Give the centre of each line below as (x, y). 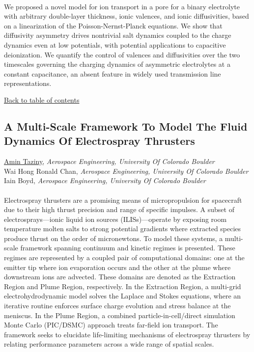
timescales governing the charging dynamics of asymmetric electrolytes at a (117, 64)
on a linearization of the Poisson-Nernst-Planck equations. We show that (113, 25)
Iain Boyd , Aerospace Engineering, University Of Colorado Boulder (105, 180)
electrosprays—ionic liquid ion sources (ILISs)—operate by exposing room (115, 219)
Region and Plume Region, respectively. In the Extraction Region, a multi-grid (123, 286)
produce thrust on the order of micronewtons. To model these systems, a (113, 238)
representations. (28, 83)
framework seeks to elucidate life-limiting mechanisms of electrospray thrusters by (127, 334)
